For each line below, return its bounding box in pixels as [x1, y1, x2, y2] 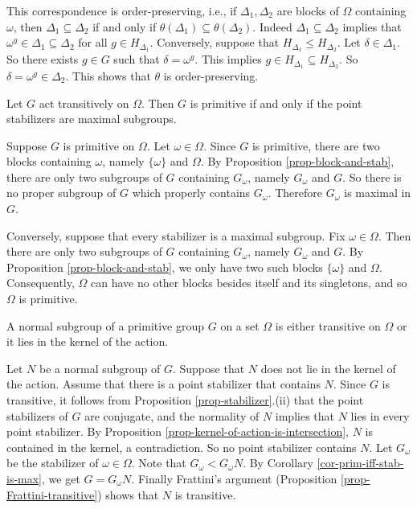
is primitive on [63, 137, 135, 154]
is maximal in [344, 184, 411, 201]
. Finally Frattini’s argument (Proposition [131, 470, 337, 486]
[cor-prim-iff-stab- [317, 454, 404, 471]
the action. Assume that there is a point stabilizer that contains [6, 376, 321, 392]
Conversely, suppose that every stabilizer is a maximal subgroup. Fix [6, 227, 345, 244]
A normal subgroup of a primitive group [6, 317, 205, 334]
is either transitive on [275, 317, 381, 334]
